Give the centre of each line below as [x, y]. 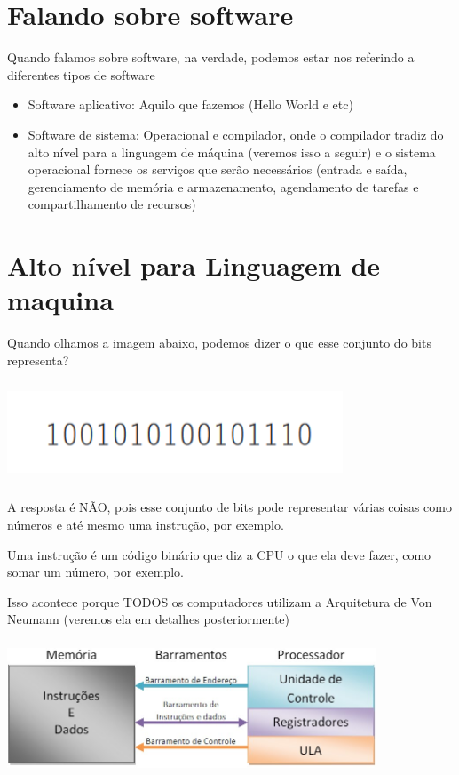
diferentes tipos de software [81, 74]
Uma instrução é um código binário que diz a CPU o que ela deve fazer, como [219, 554]
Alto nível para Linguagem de [194, 265]
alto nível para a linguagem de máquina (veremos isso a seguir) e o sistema [232, 152]
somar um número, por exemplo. [95, 572]
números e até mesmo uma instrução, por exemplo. [146, 524]
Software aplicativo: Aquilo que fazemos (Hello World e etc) [190, 104]
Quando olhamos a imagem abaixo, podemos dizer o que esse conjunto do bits [219, 343]
